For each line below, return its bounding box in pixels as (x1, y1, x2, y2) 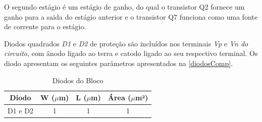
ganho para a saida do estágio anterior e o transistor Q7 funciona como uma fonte (4, 11, 258, 22)
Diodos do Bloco (52, 75, 103, 85)
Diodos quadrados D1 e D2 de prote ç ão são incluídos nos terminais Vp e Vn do (4, 38, 248, 48)
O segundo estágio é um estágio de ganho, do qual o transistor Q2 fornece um (4, 2, 245, 12)
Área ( (108, 92, 131, 103)
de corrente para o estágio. (4, 21, 86, 32)
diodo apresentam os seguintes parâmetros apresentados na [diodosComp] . (4, 57, 233, 68)
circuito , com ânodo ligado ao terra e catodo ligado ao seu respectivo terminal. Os (4, 48, 258, 58)
